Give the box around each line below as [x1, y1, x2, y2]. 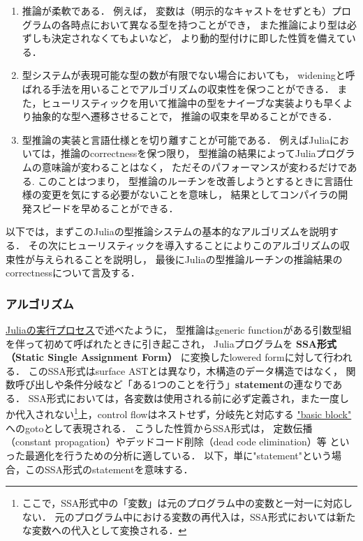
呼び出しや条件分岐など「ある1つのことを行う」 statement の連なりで [15, 377, 333, 392]
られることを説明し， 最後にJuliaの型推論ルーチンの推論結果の [54, 251, 343, 266]
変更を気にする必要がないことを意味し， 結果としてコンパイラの [41, 187, 339, 202]
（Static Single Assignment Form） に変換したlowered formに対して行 [6, 350, 334, 364]
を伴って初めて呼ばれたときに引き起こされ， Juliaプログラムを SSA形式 [6, 336, 337, 350]
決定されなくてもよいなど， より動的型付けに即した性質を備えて [51, 31, 346, 45]
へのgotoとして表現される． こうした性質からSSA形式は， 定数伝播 [6, 420, 313, 435]
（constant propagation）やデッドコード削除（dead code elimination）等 [6, 434, 327, 449]
